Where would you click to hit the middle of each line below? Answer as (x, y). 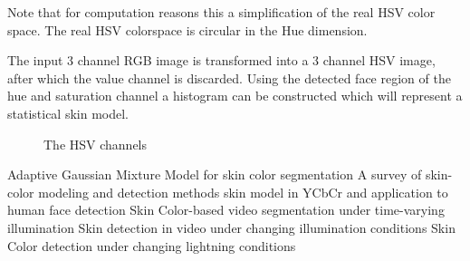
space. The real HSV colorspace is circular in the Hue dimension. (187, 29)
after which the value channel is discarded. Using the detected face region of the (229, 77)
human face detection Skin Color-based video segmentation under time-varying (226, 210)
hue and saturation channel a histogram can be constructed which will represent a (235, 96)
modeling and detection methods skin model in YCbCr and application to (243, 192)
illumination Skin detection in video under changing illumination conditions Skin (231, 227)
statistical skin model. (68, 113)
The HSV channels (96, 144)
